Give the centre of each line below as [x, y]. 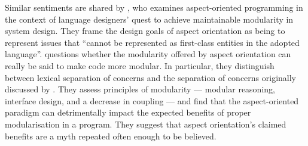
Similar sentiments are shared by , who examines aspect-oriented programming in [154, 7]
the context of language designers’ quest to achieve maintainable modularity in [149, 19]
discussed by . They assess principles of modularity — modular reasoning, [140, 89]
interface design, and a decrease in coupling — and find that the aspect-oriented [152, 100]
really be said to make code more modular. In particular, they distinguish [140, 65]
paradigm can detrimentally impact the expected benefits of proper [128, 112]
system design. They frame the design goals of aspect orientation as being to [145, 31]
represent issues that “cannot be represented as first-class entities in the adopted [152, 42]
